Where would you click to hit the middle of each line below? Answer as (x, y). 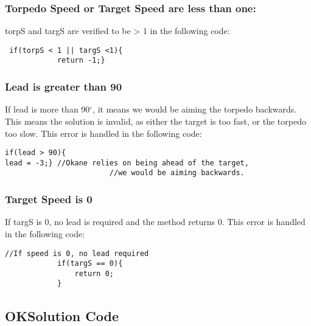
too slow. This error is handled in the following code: (103, 133)
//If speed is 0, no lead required (77, 253)
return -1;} (81, 61)
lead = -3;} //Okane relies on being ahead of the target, (127, 163)
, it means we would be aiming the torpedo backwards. (195, 109)
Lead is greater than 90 (64, 87)
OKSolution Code (62, 315)
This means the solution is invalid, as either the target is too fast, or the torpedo (155, 121)
